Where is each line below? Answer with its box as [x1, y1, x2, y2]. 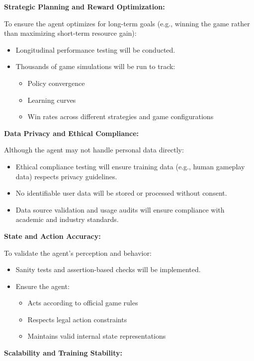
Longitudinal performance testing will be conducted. [15, 44, 175, 55]
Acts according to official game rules [27, 297, 138, 308]
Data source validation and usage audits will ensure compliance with [15, 204, 225, 215]
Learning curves [27, 94, 76, 105]
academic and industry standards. [15, 214, 119, 224]
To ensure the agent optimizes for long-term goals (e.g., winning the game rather [4, 18, 250, 28]
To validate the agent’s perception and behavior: [4, 247, 152, 258]
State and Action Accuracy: [4, 230, 101, 241]
